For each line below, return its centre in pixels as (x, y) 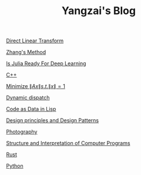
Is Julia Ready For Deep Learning (46, 63)
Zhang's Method (26, 52)
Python (15, 166)
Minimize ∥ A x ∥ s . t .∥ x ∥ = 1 (36, 86)
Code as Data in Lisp (31, 109)
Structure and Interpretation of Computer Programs (68, 143)
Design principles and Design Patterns (52, 120)
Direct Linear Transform (35, 41)
